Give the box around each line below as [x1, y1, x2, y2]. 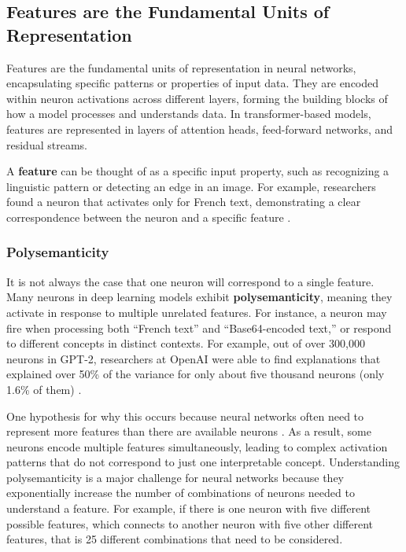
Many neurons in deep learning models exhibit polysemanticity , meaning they [6, 289, 393, 305]
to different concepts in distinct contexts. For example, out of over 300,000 [6, 335, 365, 351]
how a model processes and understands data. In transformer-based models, [6, 105, 371, 122]
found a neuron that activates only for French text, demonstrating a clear [6, 193, 361, 210]
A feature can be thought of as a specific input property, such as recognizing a [6, 163, 389, 179]
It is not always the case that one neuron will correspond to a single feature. [6, 273, 375, 289]
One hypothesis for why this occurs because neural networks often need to [6, 407, 364, 424]
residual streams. [6, 136, 87, 153]
